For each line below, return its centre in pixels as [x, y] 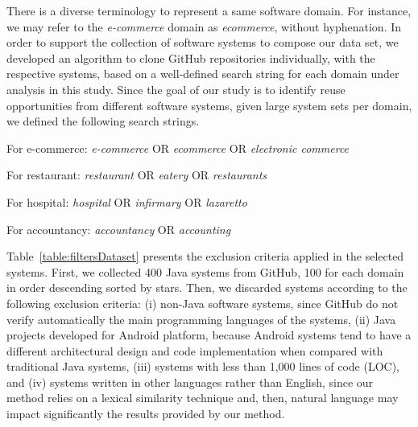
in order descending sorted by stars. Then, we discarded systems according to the [207, 287]
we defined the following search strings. [103, 121]
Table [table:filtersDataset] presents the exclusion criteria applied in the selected [205, 256]
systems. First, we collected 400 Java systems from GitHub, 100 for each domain [205, 271]
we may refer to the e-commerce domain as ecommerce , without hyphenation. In [204, 26]
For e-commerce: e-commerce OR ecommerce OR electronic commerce [178, 148]
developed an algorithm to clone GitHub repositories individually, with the [191, 57]
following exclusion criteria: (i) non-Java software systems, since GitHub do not [203, 303]
